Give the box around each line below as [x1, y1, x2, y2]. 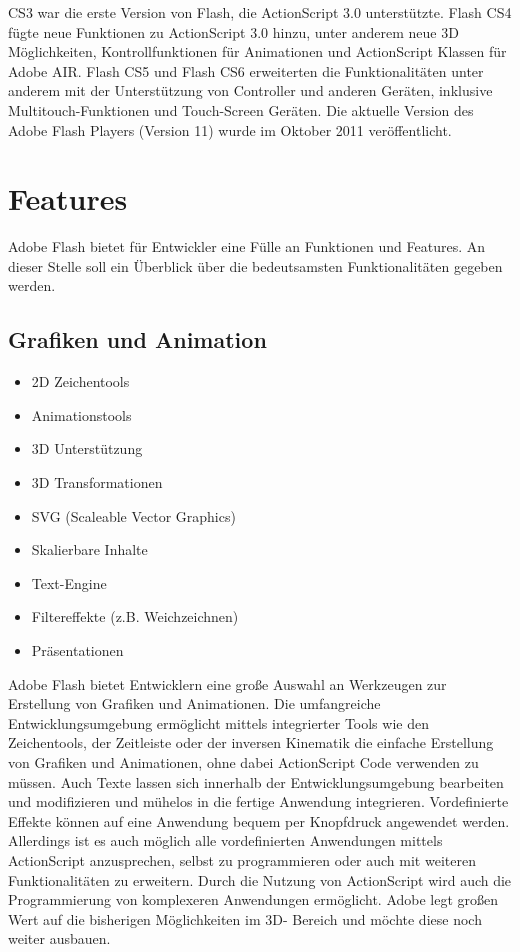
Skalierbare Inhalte [31, 539, 148, 560]
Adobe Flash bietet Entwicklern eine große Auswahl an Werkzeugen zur [8, 673, 447, 694]
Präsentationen [31, 640, 124, 661]
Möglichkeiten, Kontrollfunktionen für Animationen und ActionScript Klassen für [8, 41, 507, 62]
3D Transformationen [31, 472, 163, 493]
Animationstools [31, 404, 132, 425]
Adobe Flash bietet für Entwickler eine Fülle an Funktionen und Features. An [8, 236, 486, 257]
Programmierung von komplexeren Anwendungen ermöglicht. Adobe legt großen [8, 889, 499, 910]
